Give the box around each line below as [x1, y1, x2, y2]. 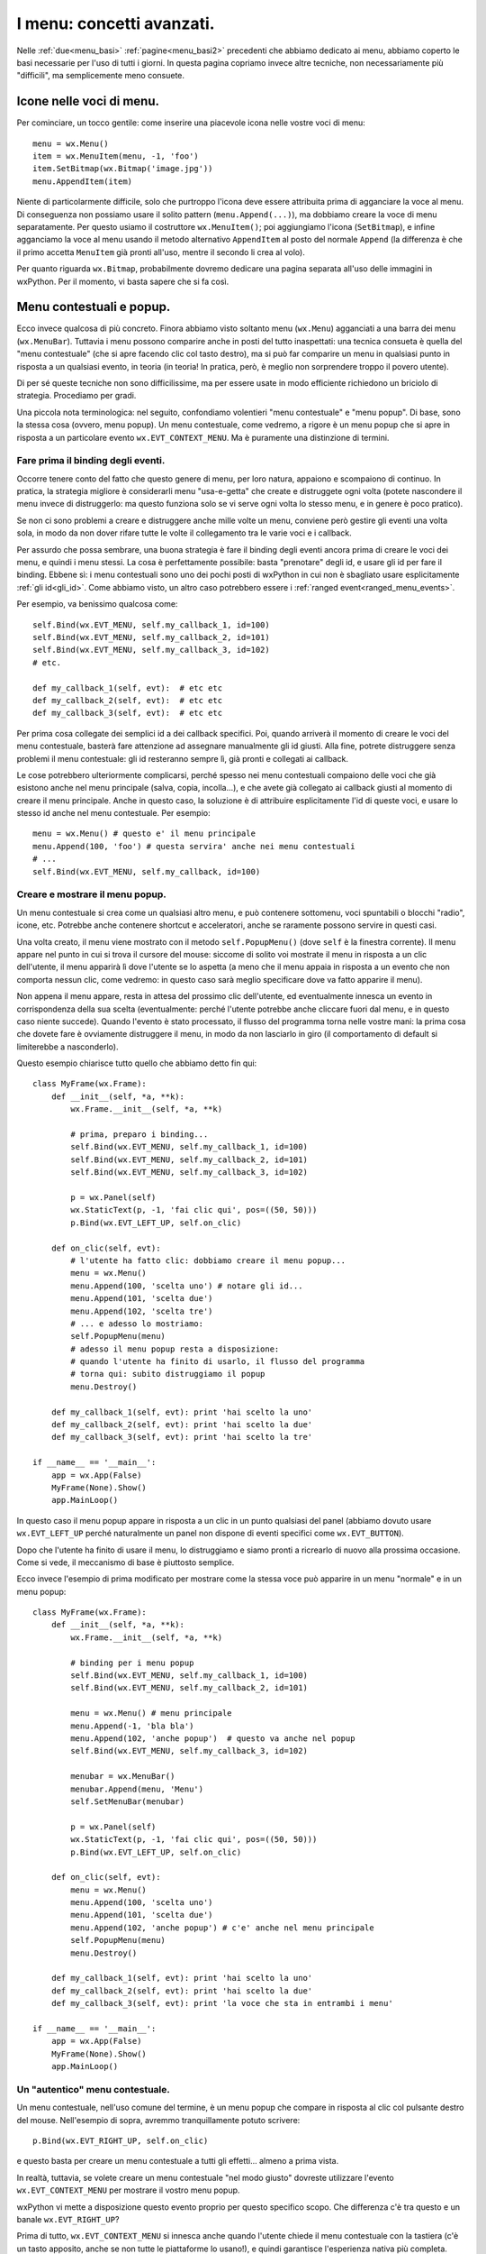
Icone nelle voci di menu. [16, 94, 159, 109]
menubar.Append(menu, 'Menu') [70, 1783, 204, 1794]
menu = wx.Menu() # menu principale [70, 1709, 233, 1718]
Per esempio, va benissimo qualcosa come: [16, 599, 178, 609]
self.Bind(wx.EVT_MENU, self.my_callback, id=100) [32, 866, 261, 876]
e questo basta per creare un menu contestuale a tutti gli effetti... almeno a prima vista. [16, 2156, 339, 2167]
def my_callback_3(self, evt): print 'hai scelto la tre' [50, 1432, 313, 1443]
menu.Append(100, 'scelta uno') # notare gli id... [70, 1280, 303, 1291]
